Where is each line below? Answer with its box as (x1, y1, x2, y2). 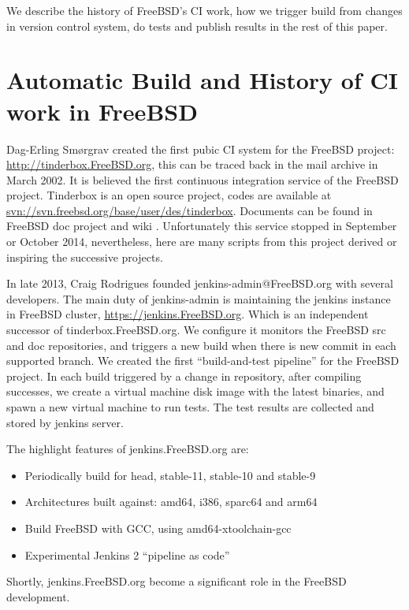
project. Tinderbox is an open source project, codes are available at (6, 187, 332, 203)
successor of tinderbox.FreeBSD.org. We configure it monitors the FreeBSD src (6, 322, 386, 338)
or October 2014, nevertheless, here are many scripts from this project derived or (6, 233, 397, 250)
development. (6, 588, 70, 604)
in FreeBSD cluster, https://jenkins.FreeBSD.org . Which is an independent (6, 306, 369, 322)
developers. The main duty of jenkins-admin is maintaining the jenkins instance (6, 290, 391, 307)
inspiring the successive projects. (6, 248, 163, 265)
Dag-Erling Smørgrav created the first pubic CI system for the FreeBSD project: (6, 140, 395, 157)
